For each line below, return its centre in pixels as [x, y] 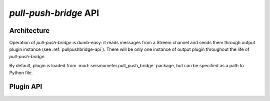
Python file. [21, 73]
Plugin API [26, 87]
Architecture [29, 31]
